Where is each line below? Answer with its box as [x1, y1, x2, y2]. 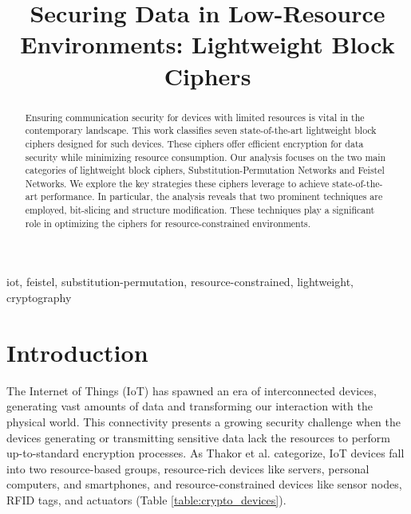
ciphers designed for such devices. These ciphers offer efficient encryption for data [25, 136, 364, 150]
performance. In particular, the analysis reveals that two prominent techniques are [40, 190, 383, 203]
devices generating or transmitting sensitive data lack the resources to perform [6, 429, 390, 445]
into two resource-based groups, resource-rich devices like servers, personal [6, 460, 370, 477]
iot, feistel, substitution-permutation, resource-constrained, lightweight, [6, 273, 354, 290]
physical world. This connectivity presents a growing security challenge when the [6, 413, 401, 430]
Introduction [6, 335, 148, 368]
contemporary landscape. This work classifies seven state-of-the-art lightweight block [25, 124, 377, 137]
